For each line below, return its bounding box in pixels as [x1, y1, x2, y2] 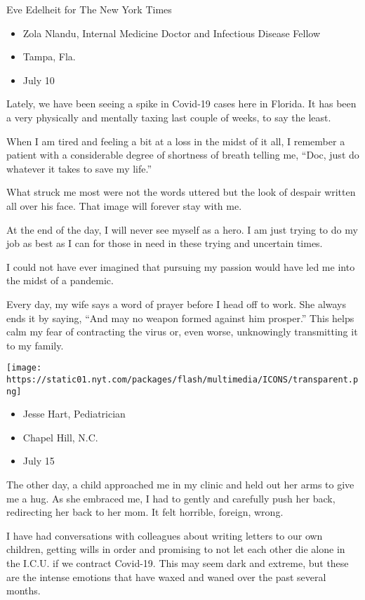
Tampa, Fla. [22, 49, 76, 64]
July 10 [22, 72, 55, 87]
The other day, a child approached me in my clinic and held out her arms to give [6, 477, 354, 492]
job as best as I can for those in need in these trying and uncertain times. [6, 236, 323, 251]
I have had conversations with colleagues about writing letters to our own [6, 528, 323, 542]
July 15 [22, 453, 55, 468]
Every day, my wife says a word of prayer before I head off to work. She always [6, 296, 347, 311]
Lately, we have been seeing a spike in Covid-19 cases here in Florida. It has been [6, 96, 357, 111]
